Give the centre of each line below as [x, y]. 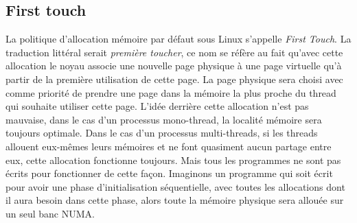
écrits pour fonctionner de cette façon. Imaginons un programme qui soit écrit [169, 173]
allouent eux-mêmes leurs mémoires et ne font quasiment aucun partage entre [169, 146]
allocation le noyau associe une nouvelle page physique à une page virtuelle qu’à [174, 66]
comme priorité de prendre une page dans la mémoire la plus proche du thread [171, 92]
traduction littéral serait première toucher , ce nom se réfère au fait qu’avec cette [174, 52]
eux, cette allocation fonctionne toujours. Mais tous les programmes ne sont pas [173, 160]
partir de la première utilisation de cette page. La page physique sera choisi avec [174, 79]
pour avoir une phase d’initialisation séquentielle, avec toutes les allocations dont [175, 186]
